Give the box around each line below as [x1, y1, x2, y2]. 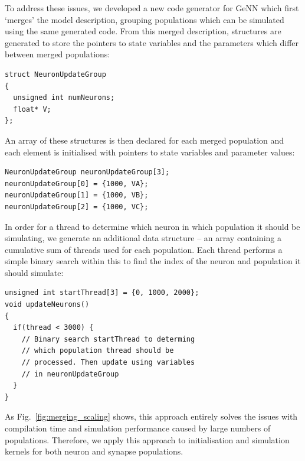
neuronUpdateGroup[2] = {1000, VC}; [5, 202, 149, 211]
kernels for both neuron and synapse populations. [5, 445, 183, 457]
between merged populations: [5, 48, 110, 60]
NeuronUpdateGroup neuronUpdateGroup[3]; [5, 168, 170, 177]
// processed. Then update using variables [21, 358, 195, 367]
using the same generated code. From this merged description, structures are [5, 25, 281, 37]
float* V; [13, 105, 51, 113]
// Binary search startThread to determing [21, 335, 195, 343]
